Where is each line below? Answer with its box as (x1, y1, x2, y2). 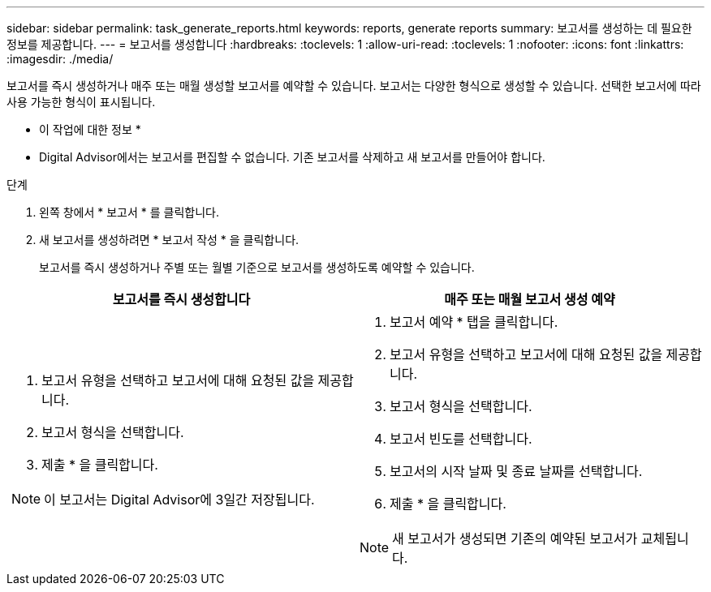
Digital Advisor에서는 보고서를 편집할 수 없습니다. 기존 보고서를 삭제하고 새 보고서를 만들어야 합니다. (39, 150, 545, 164)
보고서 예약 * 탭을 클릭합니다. (390, 314, 558, 330)
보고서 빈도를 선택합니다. (390, 431, 532, 447)
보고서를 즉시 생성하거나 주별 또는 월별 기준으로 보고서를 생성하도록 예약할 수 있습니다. (39, 260, 475, 274)
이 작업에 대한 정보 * (39, 122, 141, 136)
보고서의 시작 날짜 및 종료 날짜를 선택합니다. (390, 463, 643, 479)
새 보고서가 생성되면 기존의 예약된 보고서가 (392, 530, 638, 547)
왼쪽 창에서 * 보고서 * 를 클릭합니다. (39, 205, 220, 219)
